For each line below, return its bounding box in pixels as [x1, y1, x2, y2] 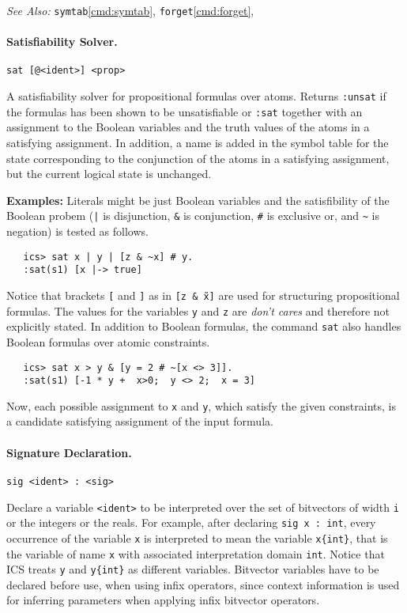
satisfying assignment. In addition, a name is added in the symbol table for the [6, 134, 389, 151]
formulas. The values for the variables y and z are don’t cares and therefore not [6, 302, 390, 319]
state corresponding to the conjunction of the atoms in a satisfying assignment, [6, 149, 390, 166]
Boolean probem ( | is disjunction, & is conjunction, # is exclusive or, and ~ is [6, 207, 380, 224]
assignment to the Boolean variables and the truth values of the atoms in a [6, 119, 370, 135]
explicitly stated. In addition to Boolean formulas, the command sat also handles [6, 318, 401, 335]
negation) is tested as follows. [6, 223, 149, 240]
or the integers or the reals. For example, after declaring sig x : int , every [6, 514, 376, 531]
